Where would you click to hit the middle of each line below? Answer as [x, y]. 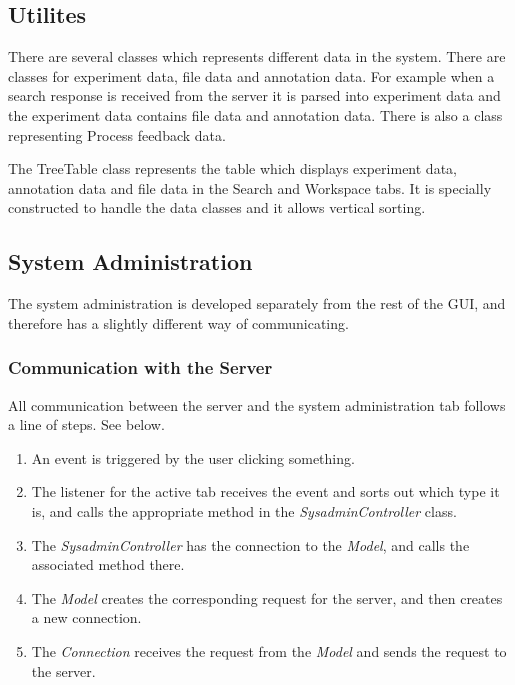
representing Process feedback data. [117, 134]
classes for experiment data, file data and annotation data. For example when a [251, 75]
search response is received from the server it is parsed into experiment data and [254, 95]
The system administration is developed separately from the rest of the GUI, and [257, 303]
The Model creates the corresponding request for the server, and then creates [267, 597]
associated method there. [108, 564]
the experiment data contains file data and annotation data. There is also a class [255, 114]
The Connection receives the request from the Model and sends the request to [269, 650]
